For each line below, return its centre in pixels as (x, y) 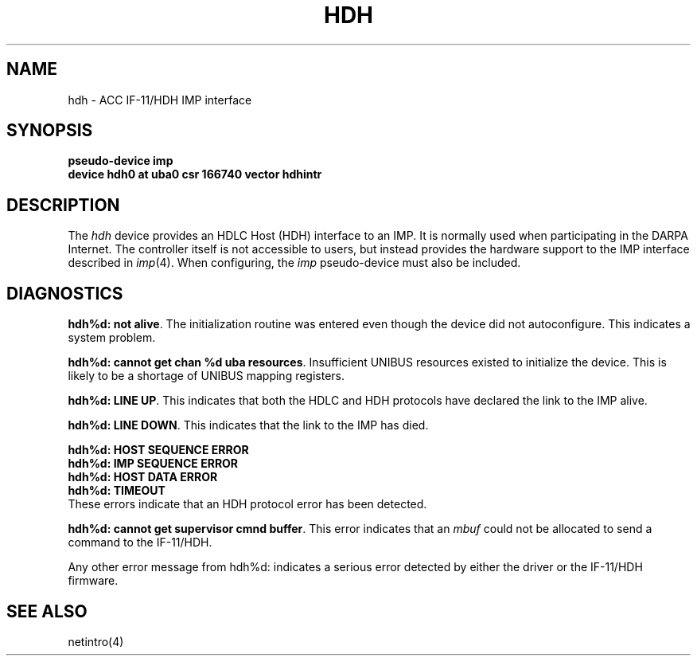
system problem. (112, 338)
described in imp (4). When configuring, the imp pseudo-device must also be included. (294, 263)
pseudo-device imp (121, 161)
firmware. (93, 581)
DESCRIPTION (63, 205)
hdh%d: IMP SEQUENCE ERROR (153, 464)
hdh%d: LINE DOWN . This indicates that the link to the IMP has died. (248, 425)
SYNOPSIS (50, 131)
